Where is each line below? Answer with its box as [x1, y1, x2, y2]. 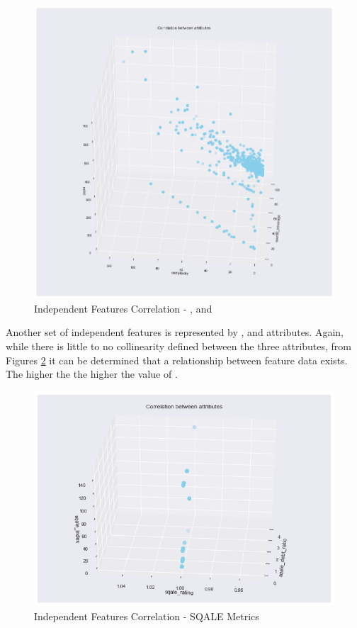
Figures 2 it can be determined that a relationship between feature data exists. [6, 352, 348, 367]
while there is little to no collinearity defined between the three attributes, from [6, 339, 352, 354]
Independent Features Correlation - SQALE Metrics [34, 608, 259, 623]
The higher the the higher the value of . [6, 366, 178, 381]
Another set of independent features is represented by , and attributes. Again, [6, 325, 344, 340]
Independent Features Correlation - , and [34, 301, 212, 315]
